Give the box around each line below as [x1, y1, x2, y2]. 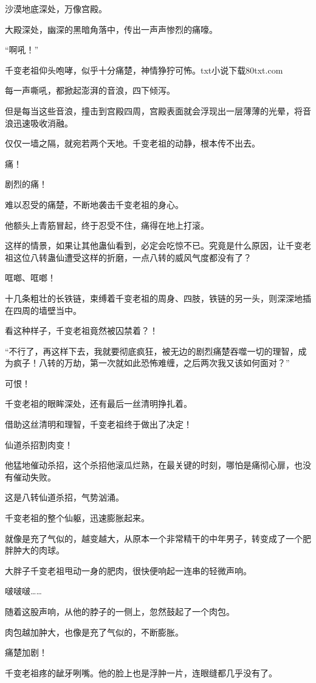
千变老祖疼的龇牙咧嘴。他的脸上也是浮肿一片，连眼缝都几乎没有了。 [5, 666, 277, 679]
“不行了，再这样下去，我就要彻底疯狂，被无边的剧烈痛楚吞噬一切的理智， [5, 344, 298, 357]
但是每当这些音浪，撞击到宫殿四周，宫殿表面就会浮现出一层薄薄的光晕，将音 [5, 104, 311, 117]
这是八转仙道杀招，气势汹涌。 [5, 491, 124, 504]
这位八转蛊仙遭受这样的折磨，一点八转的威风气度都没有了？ [13, 251, 252, 263]
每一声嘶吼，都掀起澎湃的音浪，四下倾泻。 [5, 84, 175, 97]
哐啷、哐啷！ [5, 271, 56, 284]
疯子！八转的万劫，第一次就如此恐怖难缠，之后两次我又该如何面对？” [13, 356, 290, 369]
